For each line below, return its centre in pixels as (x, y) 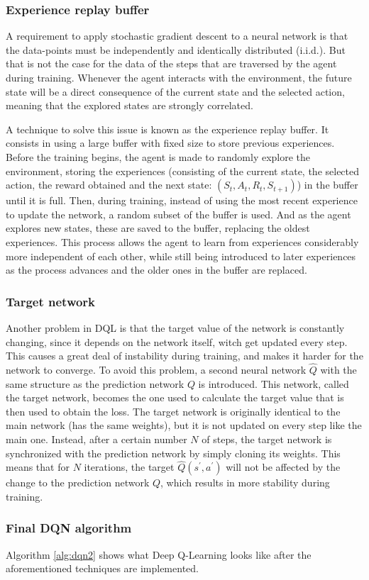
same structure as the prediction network (95, 383)
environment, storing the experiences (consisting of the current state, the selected (183, 171)
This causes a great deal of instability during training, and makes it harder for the (184, 356)
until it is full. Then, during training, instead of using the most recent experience (182, 200)
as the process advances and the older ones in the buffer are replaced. (156, 270)
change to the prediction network (78, 483)
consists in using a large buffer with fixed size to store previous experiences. (170, 143)
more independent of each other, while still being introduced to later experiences (181, 256)
